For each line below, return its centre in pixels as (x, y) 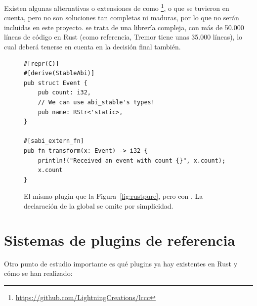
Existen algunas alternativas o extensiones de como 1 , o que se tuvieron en (117, 7)
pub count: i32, (64, 93)
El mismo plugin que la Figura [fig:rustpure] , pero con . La (113, 196)
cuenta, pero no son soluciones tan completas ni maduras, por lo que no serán (122, 18)
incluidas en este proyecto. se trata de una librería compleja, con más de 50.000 (124, 27)
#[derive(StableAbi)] (59, 73)
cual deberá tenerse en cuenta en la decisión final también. (92, 47)
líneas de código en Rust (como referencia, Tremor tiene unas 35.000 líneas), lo (123, 37)
